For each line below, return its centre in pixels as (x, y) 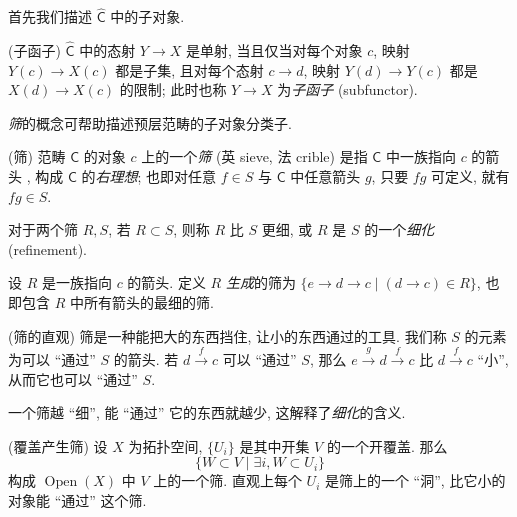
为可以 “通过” (52, 358)
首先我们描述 (50, 16)
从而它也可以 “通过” (73, 378)
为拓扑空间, (165, 445)
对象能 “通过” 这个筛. (77, 499)
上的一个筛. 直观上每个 (227, 480)
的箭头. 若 (146, 358)
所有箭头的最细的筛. (148, 301)
